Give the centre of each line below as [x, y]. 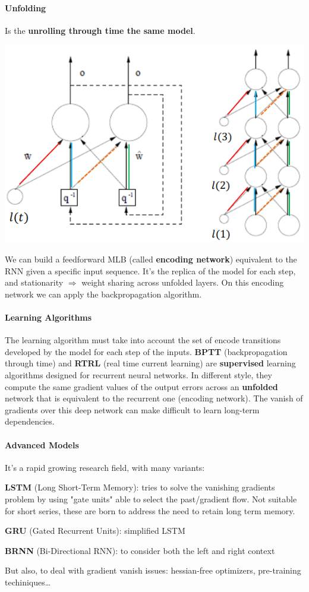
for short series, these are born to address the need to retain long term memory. [150, 510]
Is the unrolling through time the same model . [100, 30]
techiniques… [28, 582]
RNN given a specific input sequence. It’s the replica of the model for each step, [150, 270]
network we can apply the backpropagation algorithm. [103, 294]
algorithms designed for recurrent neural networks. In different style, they [138, 374]
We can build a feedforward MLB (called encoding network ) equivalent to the [151, 259]
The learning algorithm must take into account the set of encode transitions [143, 340]
